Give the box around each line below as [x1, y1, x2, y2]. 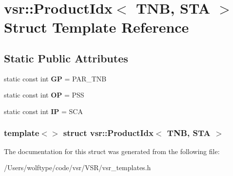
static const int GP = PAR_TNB [4, 73, 107, 83]
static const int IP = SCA [4, 106, 83, 116]
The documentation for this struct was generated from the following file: [4, 146, 220, 156]
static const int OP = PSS [4, 90, 84, 100]
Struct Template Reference [4, 17, 189, 37]
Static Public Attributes [4, 50, 128, 65]
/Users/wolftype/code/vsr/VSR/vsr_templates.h [4, 162, 151, 173]
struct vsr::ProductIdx [63, 127, 154, 139]
